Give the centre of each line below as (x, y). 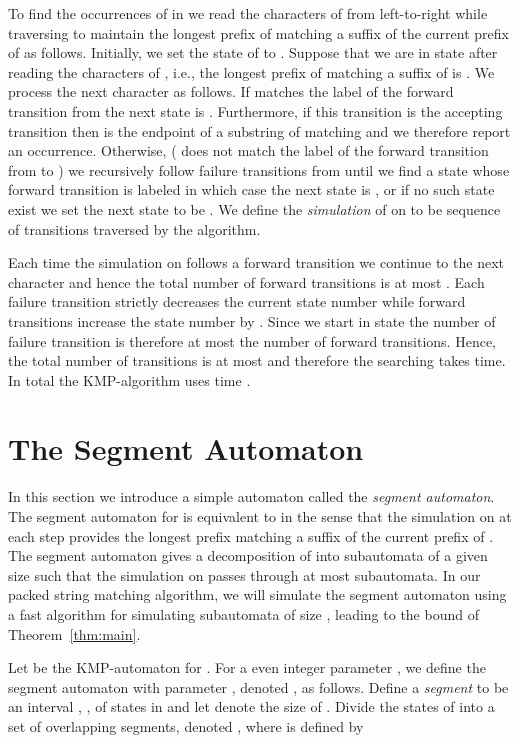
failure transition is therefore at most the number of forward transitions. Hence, (252, 340)
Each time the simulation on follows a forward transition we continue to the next (256, 262)
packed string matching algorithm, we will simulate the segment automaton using (257, 594)
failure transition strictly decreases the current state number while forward (237, 301)
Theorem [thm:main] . (74, 633)
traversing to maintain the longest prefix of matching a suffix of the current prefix (258, 32)
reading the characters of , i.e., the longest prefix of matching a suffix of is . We (251, 71)
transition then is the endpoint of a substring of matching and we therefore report (259, 130)
